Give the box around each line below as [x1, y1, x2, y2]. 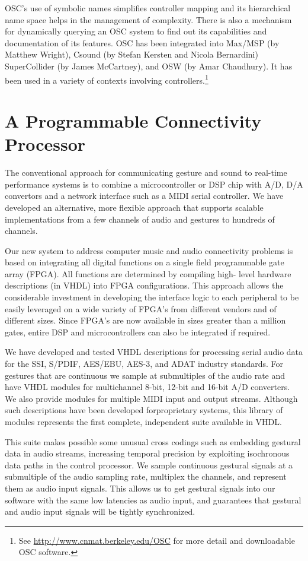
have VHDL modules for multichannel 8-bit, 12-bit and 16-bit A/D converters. [5, 381, 290, 393]
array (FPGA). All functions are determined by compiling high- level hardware [5, 267, 291, 280]
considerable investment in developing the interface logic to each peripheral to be [5, 291, 299, 303]
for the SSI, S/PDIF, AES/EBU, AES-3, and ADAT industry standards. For [5, 357, 284, 370]
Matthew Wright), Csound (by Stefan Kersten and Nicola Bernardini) [5, 48, 258, 61]
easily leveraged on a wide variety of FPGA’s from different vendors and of [5, 302, 277, 315]
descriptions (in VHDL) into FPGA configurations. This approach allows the [5, 279, 284, 291]
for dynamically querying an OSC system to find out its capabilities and [5, 25, 267, 37]
